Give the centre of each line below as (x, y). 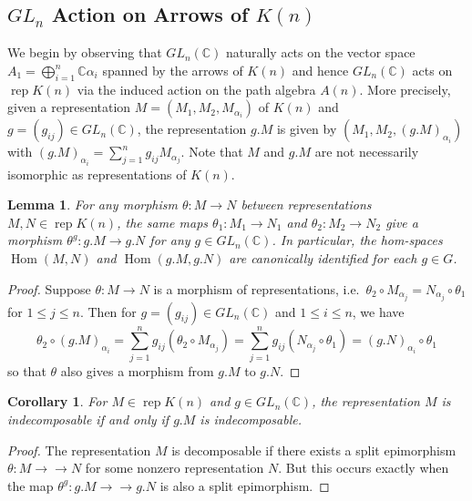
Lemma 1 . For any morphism (92, 204)
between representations (306, 204)
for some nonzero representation (174, 468)
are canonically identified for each (323, 258)
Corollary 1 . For (57, 401)
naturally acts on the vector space (321, 52)
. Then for (108, 311)
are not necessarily (367, 152)
